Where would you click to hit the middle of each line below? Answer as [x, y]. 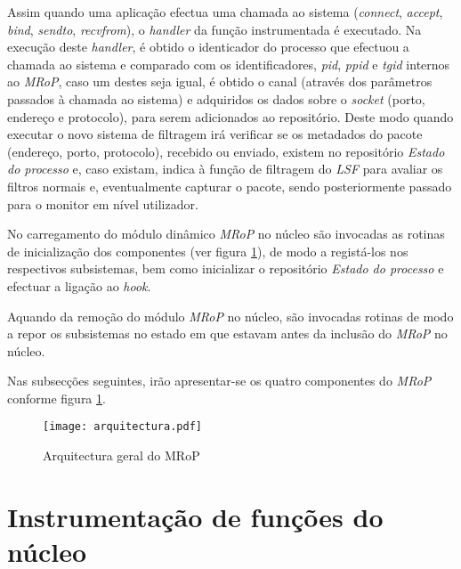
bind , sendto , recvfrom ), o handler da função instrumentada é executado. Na [214, 29]
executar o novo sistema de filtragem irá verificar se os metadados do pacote [215, 134]
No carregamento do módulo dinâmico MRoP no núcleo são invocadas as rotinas [226, 234]
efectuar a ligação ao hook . [79, 285]
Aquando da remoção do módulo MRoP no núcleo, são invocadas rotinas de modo [230, 316]
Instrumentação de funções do [195, 516]
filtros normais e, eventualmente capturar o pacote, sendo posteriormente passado [230, 186]
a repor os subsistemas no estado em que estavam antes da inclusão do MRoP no [227, 333]
